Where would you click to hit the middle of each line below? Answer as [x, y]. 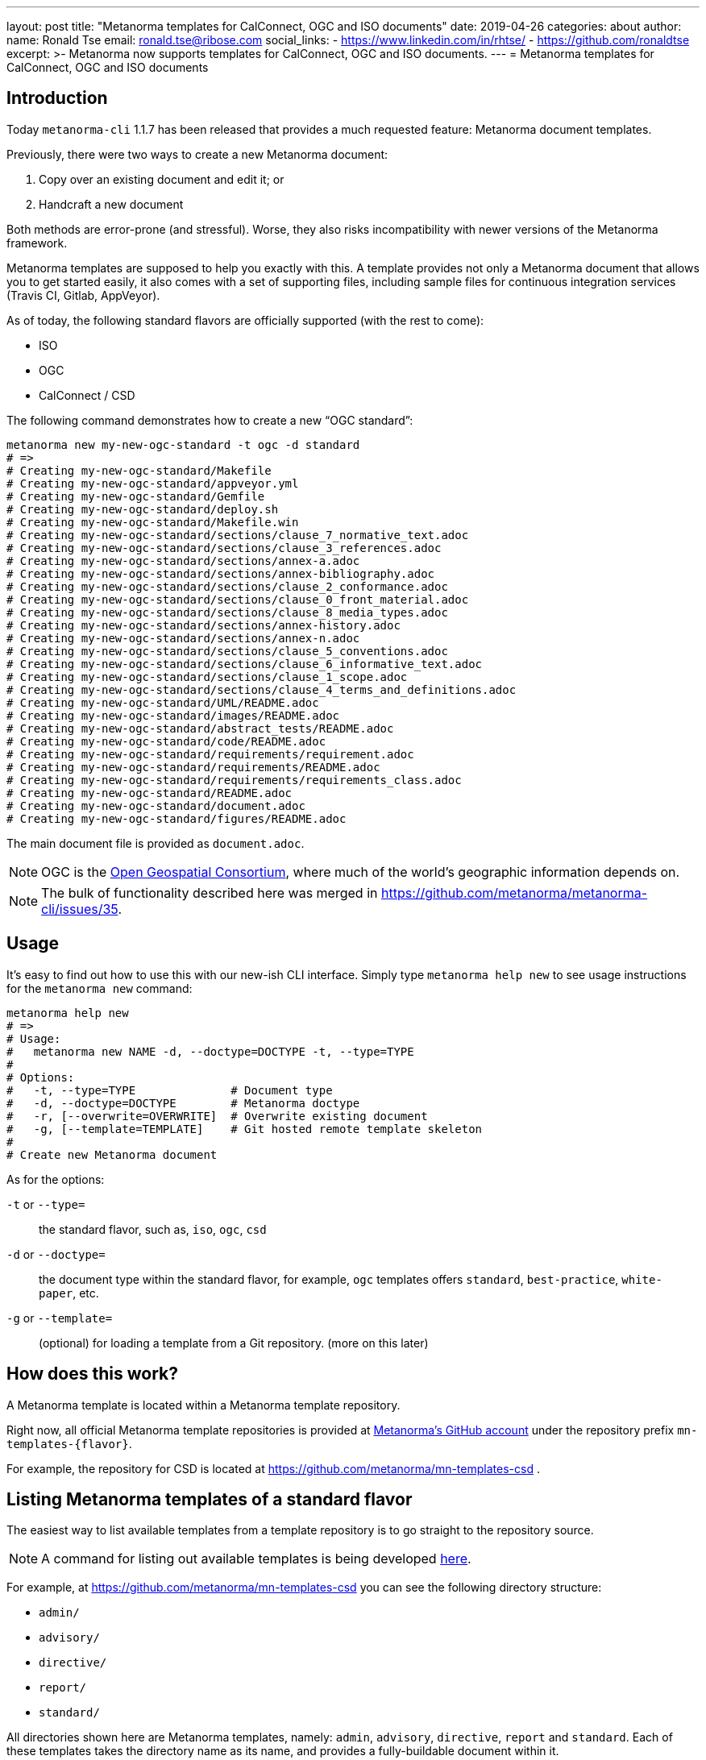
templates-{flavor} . [69, 1443]
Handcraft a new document [111, 204]
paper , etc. [69, 1293]
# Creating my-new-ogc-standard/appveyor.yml [153, 483]
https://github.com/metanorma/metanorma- [514, 892]
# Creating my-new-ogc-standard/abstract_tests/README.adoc [200, 728]
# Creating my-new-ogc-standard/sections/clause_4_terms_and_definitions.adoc [262, 689]
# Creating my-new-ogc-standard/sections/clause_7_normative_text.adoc [238, 535]
